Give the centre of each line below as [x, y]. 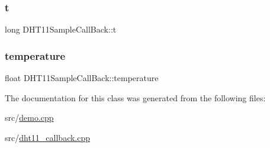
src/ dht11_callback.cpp [48, 137]
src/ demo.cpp [29, 118]
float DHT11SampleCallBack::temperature [82, 78]
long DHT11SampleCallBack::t [61, 29]
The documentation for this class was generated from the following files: [135, 97]
